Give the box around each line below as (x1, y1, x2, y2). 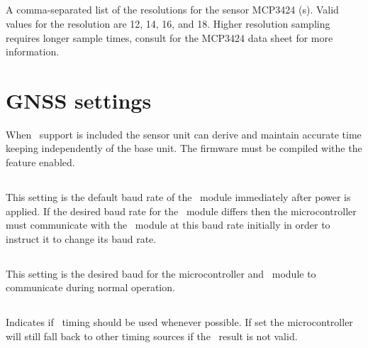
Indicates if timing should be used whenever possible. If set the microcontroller (6, 315, 353, 330)
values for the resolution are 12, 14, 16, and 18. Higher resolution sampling (6, 16, 330, 31)
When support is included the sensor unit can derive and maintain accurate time (6, 126, 362, 141)
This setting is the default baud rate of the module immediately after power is (6, 190, 351, 205)
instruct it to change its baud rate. (6, 231, 157, 246)
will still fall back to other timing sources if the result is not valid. (6, 329, 298, 343)
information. (6, 44, 60, 59)
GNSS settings (6, 85, 152, 114)
